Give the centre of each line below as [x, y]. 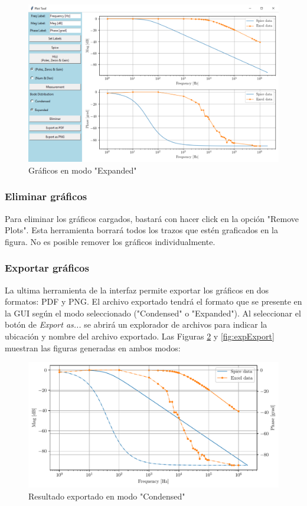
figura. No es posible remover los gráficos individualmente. [110, 241]
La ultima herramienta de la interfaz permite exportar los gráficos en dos [137, 290]
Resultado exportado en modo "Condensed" [107, 496]
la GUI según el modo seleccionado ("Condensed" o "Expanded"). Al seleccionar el [153, 313]
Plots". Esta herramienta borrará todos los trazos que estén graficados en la [141, 230]
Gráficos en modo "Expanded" [83, 170]
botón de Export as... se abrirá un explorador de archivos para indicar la [136, 324]
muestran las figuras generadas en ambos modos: [93, 347]
